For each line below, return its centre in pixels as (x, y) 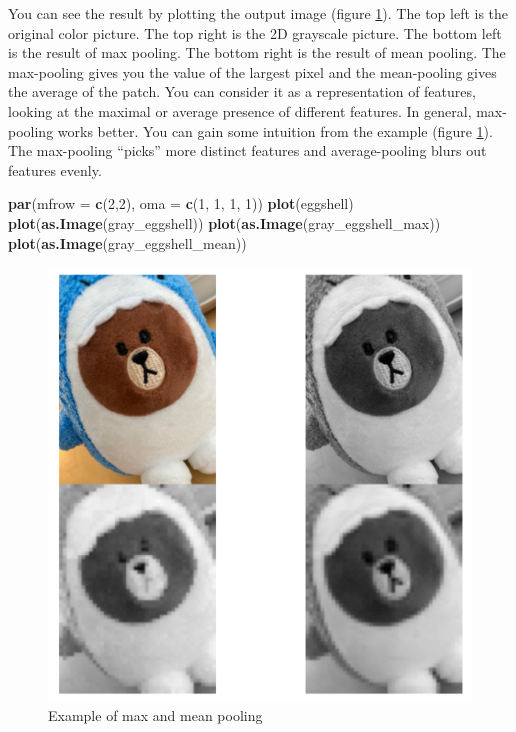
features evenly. (55, 169)
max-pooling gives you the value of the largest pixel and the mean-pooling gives (252, 71)
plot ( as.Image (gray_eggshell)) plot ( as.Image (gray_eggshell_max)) (224, 222)
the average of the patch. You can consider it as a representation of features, (242, 91)
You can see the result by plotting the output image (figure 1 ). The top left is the (258, 13)
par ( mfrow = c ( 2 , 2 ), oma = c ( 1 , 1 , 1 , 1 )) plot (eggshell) (181, 203)
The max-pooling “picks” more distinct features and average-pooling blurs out (247, 150)
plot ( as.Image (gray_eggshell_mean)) (127, 242)
